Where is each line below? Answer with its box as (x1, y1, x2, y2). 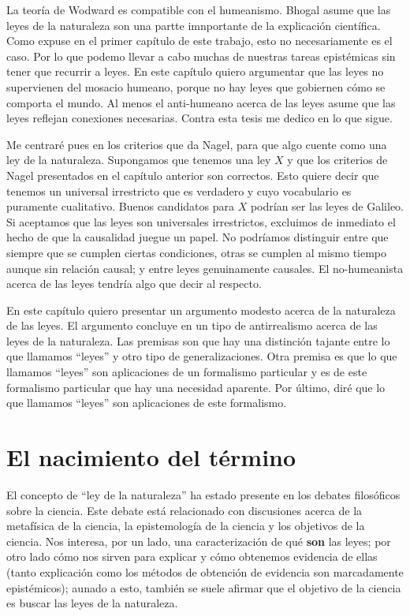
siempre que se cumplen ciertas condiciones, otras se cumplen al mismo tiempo (6, 244, 387, 260)
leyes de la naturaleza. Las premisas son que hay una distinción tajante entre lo (6, 332, 390, 349)
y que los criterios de (287, 151, 388, 168)
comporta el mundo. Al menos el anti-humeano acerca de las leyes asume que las (6, 94, 396, 110)
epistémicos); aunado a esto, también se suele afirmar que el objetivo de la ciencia (6, 579, 401, 595)
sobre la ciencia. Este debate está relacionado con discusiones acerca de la (6, 502, 363, 518)
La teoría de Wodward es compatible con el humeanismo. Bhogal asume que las (6, 2, 391, 17)
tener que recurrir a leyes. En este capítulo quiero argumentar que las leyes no (6, 63, 384, 80)
